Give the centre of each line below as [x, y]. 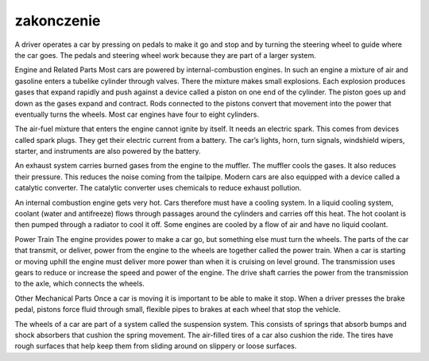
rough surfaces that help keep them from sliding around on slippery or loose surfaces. [156, 346]
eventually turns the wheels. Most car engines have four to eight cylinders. [137, 114]
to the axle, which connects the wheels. [79, 284]
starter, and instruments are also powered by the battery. [108, 152]
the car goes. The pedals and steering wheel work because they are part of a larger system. [166, 55]
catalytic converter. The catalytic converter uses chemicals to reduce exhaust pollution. [158, 188]
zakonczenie [58, 21]
